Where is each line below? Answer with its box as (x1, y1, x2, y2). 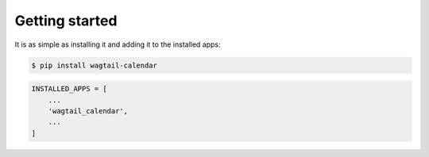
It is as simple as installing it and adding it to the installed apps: (14, 40, 222, 49)
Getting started (14, 12, 118, 29)
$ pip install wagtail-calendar (31, 60, 158, 70)
